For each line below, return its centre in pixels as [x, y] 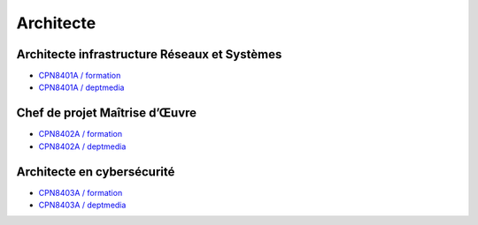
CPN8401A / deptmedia [81, 87]
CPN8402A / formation [81, 134]
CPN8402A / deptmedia [82, 146]
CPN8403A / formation [81, 192]
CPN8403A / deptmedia [82, 205]
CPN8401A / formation [80, 76]
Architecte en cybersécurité [96, 172]
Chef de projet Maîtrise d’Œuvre [107, 113]
